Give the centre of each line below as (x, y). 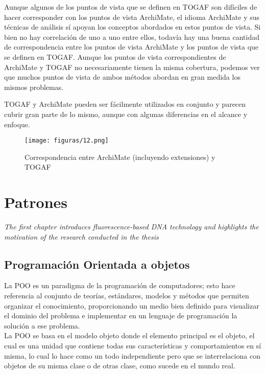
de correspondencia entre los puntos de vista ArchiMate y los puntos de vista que (131, 47)
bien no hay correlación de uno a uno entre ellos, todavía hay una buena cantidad (132, 37)
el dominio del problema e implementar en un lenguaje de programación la (121, 315)
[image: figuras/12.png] (67, 141)
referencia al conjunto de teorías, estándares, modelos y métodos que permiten (127, 296)
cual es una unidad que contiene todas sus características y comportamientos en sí (133, 346)
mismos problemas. (34, 87)
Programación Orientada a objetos (97, 264)
